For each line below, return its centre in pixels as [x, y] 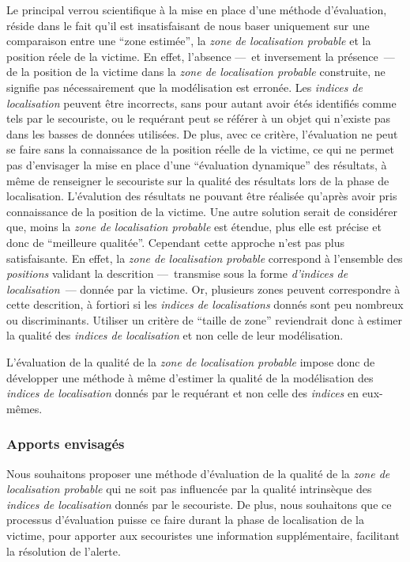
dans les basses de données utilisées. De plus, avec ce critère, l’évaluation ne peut [202, 133]
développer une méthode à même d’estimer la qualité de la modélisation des [190, 377]
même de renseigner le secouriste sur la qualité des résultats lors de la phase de [198, 180]
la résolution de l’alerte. [64, 551]
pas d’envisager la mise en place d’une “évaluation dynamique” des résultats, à [197, 164]
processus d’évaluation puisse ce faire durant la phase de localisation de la [185, 520]
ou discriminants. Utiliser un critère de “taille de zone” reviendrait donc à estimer [205, 319]
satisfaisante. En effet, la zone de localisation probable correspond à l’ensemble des [205, 258]
